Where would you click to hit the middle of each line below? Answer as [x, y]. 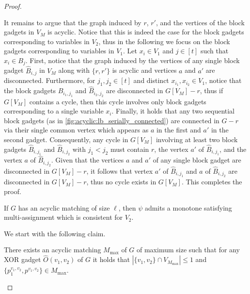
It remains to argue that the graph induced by [73, 22]
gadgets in [19, 32]
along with [74, 70]
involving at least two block [197, 139]
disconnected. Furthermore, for [50, 80]
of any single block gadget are [197, 160]
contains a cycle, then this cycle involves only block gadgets [118, 101]
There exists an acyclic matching [53, 250]
